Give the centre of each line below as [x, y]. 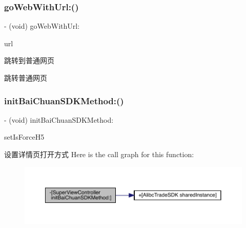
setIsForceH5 [24, 137]
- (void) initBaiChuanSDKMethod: [59, 119]
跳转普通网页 [26, 78]
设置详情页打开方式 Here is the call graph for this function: [99, 154]
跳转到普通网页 [29, 60]
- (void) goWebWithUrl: [42, 26]
